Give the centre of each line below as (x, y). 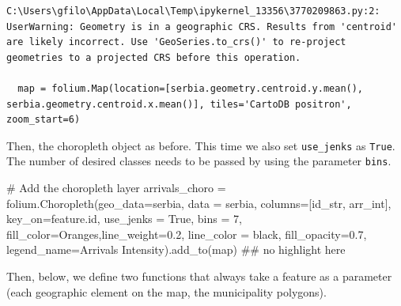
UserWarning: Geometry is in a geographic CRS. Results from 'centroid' (202, 26)
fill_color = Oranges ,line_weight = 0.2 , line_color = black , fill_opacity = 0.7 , (187, 234)
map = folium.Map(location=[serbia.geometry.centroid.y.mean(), (191, 88)
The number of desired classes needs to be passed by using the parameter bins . (199, 161)
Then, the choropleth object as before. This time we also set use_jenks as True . (201, 145)
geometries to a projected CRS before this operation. (154, 57)
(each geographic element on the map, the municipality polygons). (166, 291)
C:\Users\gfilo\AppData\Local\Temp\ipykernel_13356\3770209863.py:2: (193, 11)
